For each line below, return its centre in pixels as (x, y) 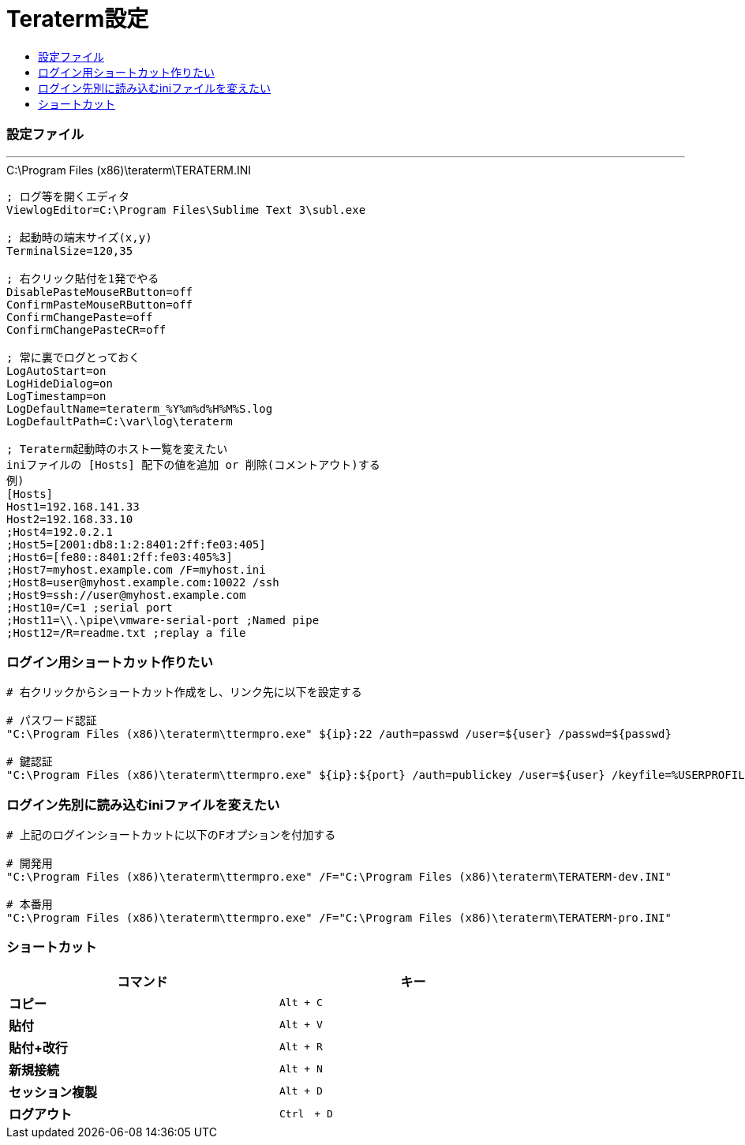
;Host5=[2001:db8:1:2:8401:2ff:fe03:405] (136, 544)
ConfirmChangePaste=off (80, 317)
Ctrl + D (306, 1114)
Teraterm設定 (78, 19)
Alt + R (301, 1047)
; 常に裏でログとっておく (73, 357)
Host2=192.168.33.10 (70, 519)
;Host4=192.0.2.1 (60, 531)
